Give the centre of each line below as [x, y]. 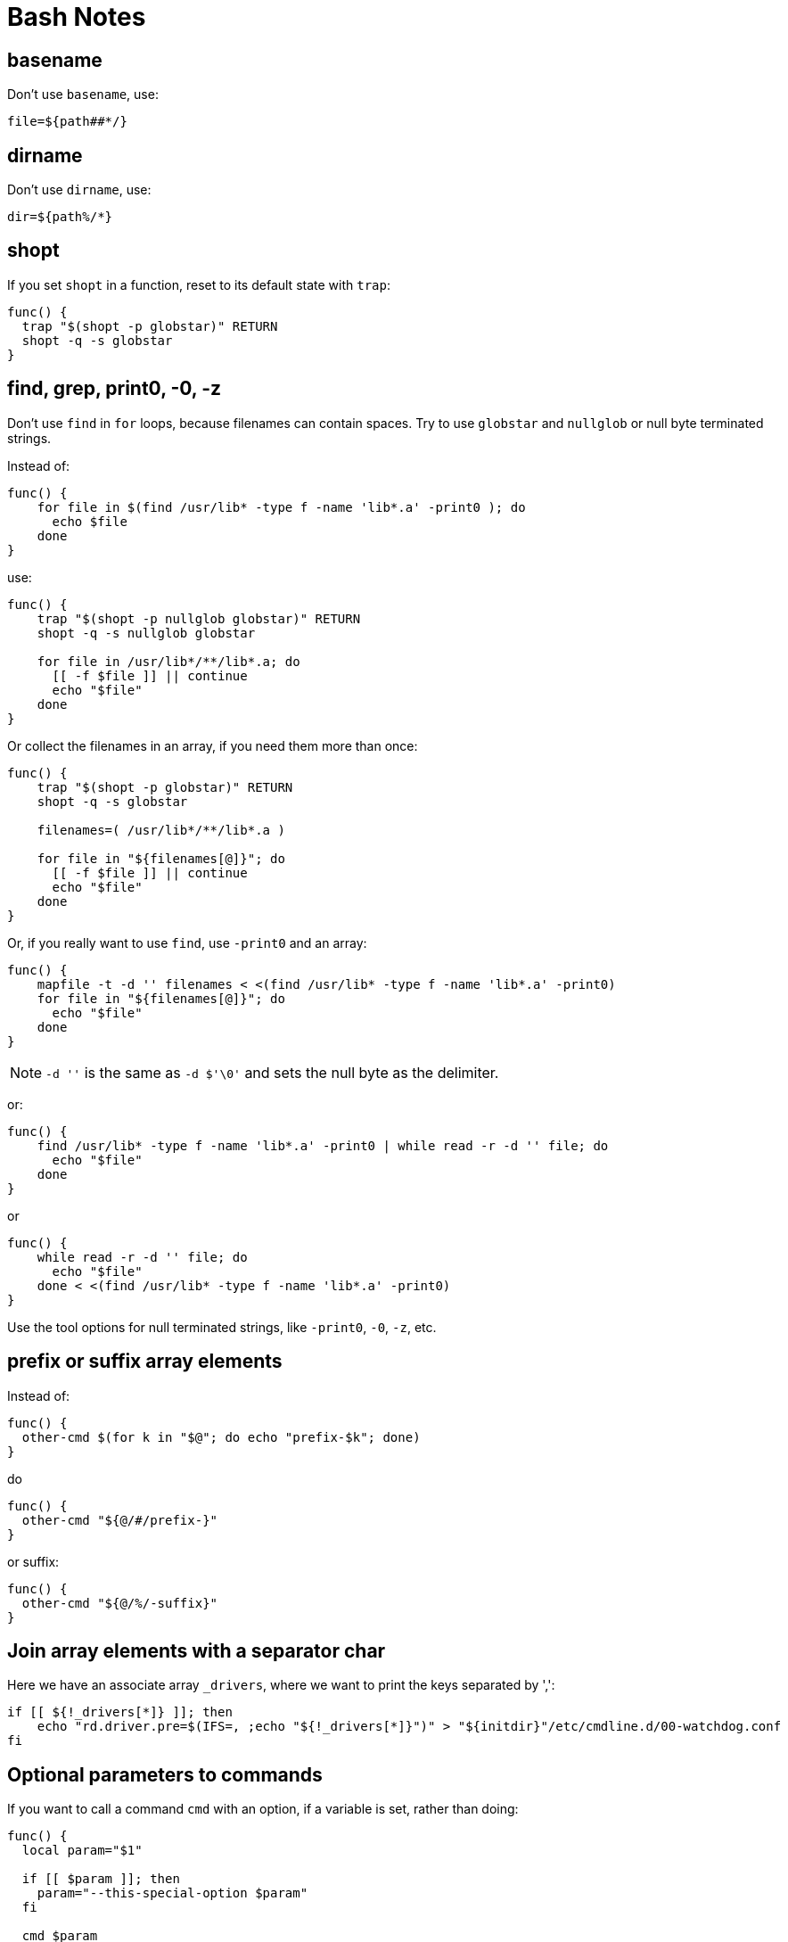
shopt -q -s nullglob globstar [146, 633]
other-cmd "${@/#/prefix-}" [120, 1520]
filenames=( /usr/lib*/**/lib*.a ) [161, 830]
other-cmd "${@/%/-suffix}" [120, 1603]
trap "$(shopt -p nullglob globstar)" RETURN [199, 618]
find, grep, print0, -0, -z [115, 389]
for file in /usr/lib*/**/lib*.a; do [168, 661]
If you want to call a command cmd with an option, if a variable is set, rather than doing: [263, 1809]
